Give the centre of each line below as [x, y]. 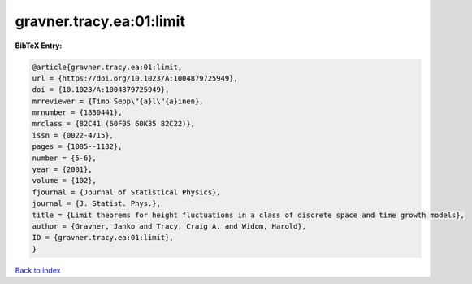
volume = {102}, [65, 181]
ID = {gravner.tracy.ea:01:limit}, [103, 238]
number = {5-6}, [65, 158]
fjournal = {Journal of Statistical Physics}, [126, 192]
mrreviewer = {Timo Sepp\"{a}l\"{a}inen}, [118, 101]
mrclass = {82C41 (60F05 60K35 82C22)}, [113, 124]
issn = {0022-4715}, [73, 135]
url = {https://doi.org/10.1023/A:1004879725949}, [135, 78]
